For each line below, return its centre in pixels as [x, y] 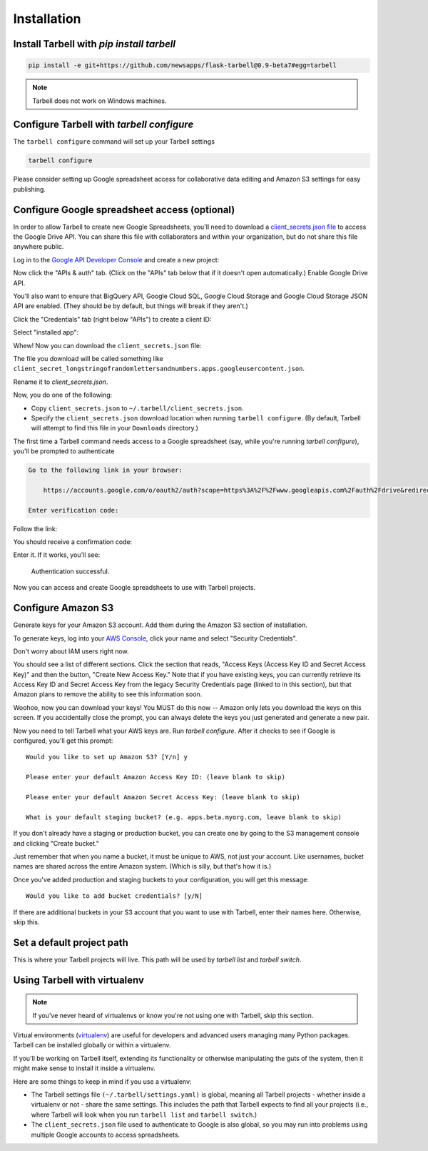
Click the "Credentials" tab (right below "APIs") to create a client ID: [112, 319]
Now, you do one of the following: [63, 395]
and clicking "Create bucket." [56, 843]
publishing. [30, 189]
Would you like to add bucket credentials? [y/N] [114, 896]
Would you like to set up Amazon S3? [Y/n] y [107, 757]
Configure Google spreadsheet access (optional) [124, 210]
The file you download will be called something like [88, 359]
